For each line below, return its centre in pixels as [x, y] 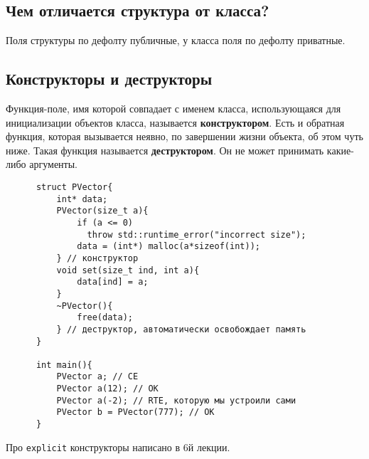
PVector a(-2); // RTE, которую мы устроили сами [176, 400]
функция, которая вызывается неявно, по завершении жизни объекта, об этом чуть [184, 136]
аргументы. [54, 164]
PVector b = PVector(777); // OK [135, 412]
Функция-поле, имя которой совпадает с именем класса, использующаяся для [173, 108]
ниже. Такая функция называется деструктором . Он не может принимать [165, 150]
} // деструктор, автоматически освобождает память [181, 329]
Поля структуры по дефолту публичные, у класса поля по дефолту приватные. [176, 40]
